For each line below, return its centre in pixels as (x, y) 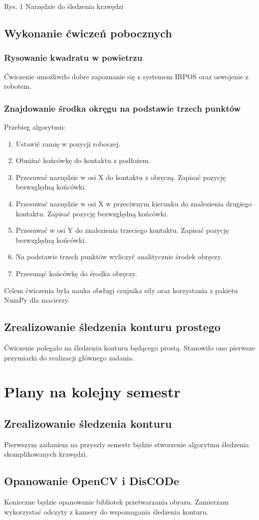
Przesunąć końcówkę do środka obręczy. (76, 273)
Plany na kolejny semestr (92, 392)
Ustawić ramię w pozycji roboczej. (68, 143)
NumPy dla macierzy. (37, 300)
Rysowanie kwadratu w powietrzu (73, 58)
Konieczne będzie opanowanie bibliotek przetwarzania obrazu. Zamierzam (117, 502)
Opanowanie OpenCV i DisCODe (92, 481)
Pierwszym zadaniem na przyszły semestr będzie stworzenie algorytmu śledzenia (127, 444)
